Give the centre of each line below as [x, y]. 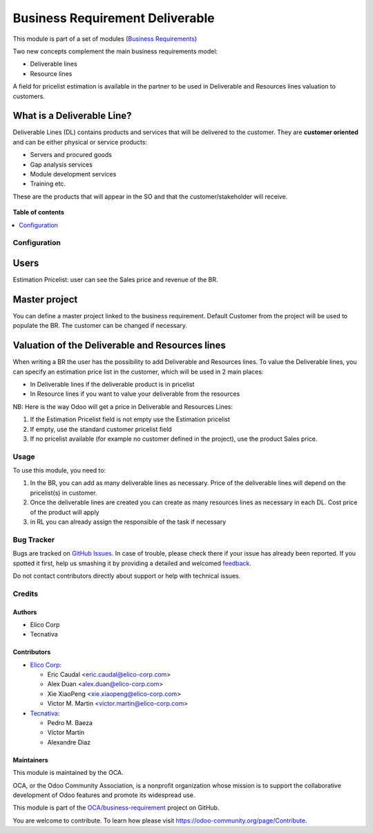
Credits [25, 594]
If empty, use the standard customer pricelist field [101, 429]
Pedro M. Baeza [70, 723]
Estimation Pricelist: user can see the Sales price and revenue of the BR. [115, 280]
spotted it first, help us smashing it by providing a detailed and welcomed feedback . [132, 563]
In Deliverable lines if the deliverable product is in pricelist [112, 384]
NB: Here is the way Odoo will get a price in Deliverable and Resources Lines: [123, 406]
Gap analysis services [61, 164]
